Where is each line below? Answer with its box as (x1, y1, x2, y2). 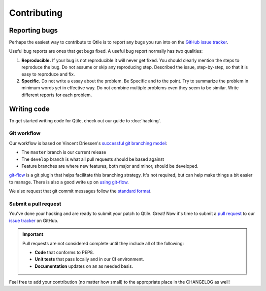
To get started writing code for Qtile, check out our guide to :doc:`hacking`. (9, 117, 162, 123)
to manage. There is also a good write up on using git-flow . (9, 179, 129, 185)
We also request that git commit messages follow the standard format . (9, 188, 152, 194)
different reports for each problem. (21, 92, 92, 98)
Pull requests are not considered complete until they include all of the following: (22, 240, 184, 246)
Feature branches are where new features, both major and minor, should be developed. (21, 163, 199, 169)
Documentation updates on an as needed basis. (34, 263, 133, 269)
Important (22, 231, 44, 237)
